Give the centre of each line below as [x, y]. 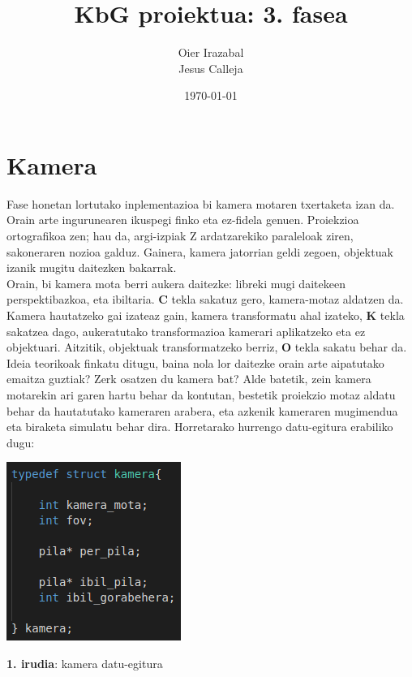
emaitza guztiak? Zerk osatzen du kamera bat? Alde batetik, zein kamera [189, 379]
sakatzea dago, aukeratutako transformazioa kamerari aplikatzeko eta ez [186, 331]
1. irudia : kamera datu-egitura [85, 663]
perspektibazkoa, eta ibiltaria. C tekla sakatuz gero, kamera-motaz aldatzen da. [205, 299]
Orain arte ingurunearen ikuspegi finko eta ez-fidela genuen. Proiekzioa [183, 220]
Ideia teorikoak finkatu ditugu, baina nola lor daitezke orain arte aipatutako [195, 362]
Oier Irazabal [211, 52]
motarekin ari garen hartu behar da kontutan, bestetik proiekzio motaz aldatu [201, 394]
